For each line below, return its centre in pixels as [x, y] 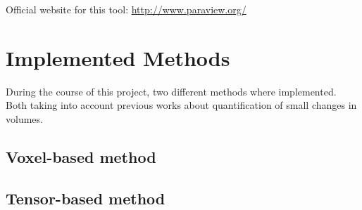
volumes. [24, 118]
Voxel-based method [81, 156]
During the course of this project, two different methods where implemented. [171, 91]
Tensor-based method [86, 198]
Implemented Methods [118, 57]
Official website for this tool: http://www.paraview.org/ [126, 9]
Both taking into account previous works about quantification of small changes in [181, 105]
